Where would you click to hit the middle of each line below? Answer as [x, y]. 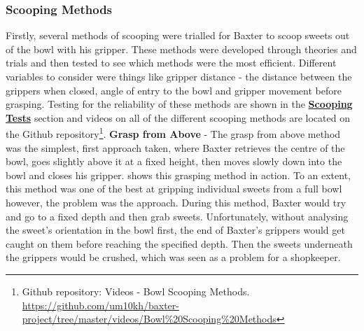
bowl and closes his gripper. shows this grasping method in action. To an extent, [178, 175]
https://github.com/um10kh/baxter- [100, 305]
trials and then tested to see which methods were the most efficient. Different [171, 63]
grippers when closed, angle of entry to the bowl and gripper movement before [174, 90]
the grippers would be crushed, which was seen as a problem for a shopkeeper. [173, 257]
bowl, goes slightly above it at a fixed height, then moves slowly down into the [174, 161]
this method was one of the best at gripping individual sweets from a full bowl [174, 189]
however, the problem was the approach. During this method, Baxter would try [176, 202]
